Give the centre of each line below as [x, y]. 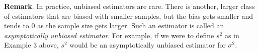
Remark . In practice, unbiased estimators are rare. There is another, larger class [129, 6]
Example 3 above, [31, 45]
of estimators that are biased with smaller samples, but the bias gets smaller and [129, 16]
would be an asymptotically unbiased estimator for [148, 45]
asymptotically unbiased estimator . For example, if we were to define [109, 35]
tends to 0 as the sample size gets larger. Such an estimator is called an [114, 26]
